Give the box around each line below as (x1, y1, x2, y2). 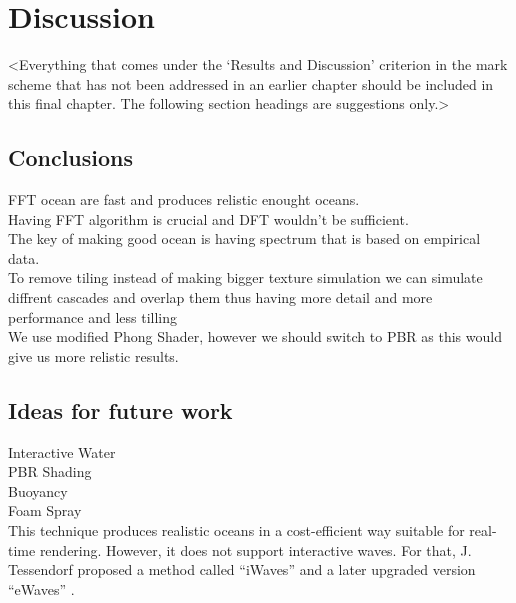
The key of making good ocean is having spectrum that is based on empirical (8, 228, 481, 249)
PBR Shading (8, 461, 92, 482)
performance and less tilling (8, 306, 178, 327)
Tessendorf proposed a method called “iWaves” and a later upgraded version (8, 559, 476, 580)
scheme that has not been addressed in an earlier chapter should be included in (8, 73, 494, 94)
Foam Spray (8, 500, 82, 521)
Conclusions (8, 142, 134, 173)
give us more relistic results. (8, 345, 179, 366)
